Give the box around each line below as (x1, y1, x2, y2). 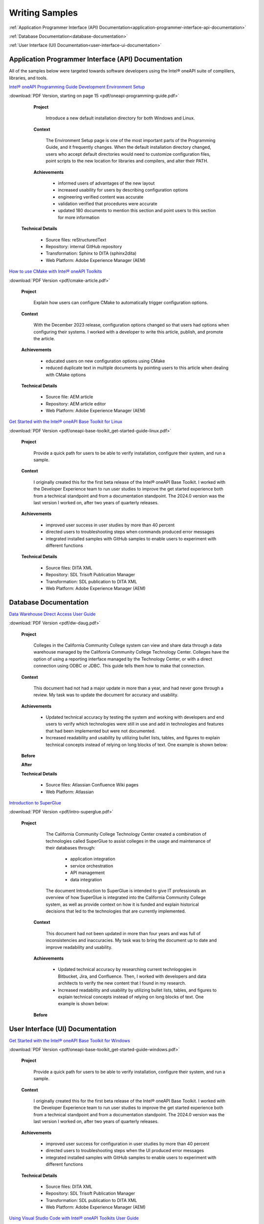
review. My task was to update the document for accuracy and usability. (33, 692, 178, 698)
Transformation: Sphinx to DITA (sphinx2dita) (45, 250, 137, 257)
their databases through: (45, 845, 95, 850)
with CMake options (45, 372, 86, 377)
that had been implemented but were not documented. (45, 728, 156, 734)
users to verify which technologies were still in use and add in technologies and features (45, 721, 224, 727)
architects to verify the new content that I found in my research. (58, 980, 186, 986)
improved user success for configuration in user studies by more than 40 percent (45, 1141, 210, 1147)
